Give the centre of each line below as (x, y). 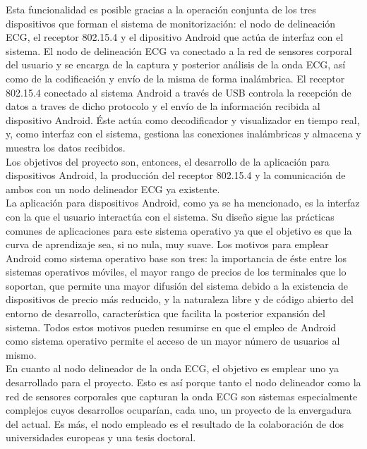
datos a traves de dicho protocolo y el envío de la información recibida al (163, 106)
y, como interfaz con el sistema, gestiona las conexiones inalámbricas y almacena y (183, 134)
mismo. (21, 354)
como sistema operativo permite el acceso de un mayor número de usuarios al (173, 341)
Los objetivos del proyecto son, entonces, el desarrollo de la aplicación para (168, 161)
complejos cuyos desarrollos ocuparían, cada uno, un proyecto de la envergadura (179, 410)
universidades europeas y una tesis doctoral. (101, 437)
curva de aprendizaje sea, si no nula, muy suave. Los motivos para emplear (167, 244)
